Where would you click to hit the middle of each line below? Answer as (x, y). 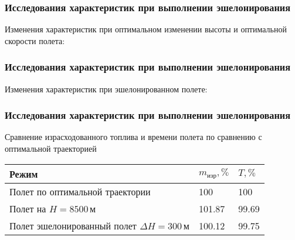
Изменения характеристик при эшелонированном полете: (106, 89)
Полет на (28, 208)
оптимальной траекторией (51, 149)
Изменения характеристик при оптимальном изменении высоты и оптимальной (146, 29)
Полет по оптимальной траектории (80, 191)
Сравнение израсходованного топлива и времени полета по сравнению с (133, 137)
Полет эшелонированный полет (73, 225)
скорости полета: (35, 40)
